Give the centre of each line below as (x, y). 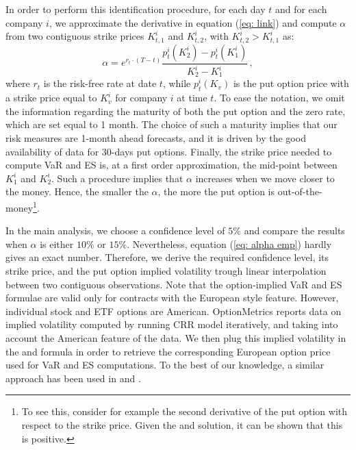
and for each (301, 9)
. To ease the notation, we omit (279, 98)
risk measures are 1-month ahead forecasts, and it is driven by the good (156, 138)
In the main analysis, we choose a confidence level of (115, 230)
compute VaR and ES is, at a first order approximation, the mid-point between (171, 165)
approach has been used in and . (73, 378)
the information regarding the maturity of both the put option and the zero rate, (176, 111)
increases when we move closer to (265, 178)
